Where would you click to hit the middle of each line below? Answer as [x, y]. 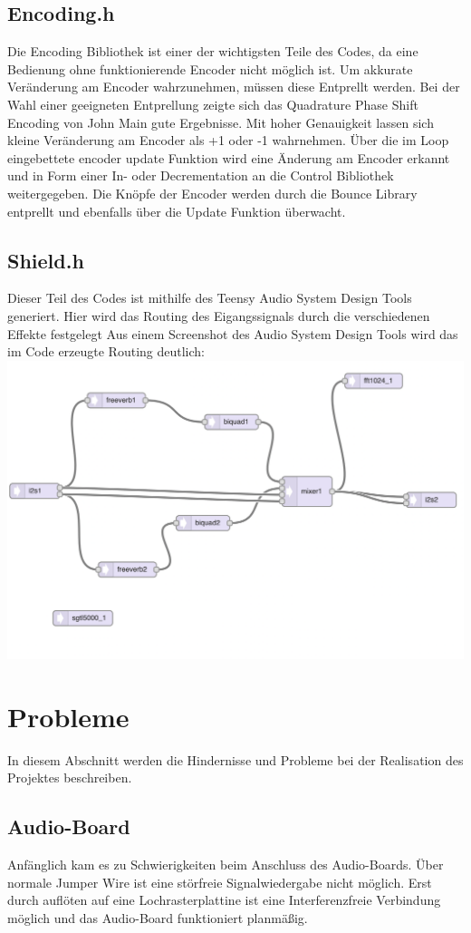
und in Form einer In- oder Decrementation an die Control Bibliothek [201, 175]
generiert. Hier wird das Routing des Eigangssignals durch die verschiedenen [219, 315]
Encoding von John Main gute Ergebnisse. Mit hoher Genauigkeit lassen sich [221, 122]
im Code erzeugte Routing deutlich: [106, 351]
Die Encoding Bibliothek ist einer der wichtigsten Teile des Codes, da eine [213, 51]
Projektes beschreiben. [70, 777]
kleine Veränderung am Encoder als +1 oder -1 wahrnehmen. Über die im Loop [228, 140]
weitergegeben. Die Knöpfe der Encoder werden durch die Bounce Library [212, 193]
